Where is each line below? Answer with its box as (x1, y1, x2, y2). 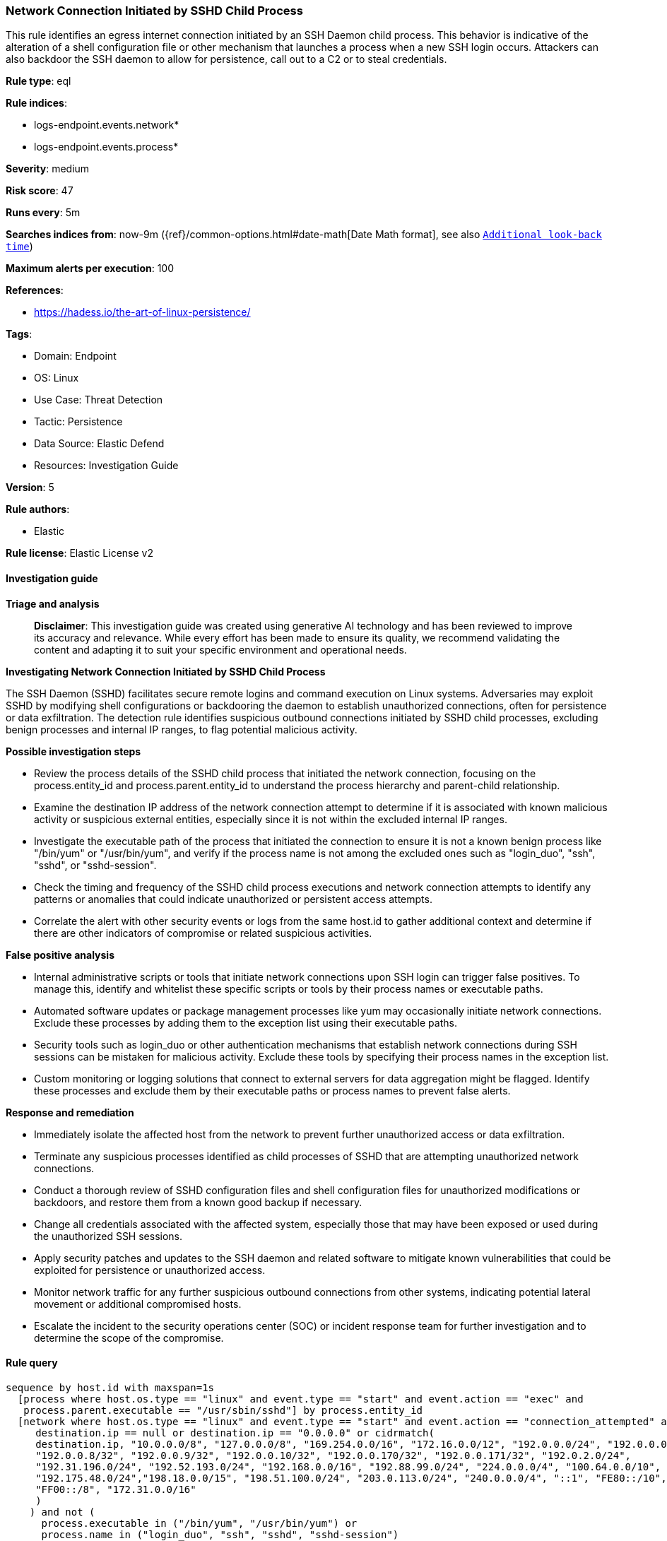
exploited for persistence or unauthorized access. (34, 1263, 266, 1276)
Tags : (6, 328, 33, 341)
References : (6, 284, 64, 297)
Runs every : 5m (6, 206, 81, 219)
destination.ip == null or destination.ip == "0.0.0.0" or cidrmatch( (35, 1427, 435, 1439)
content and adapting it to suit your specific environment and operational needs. (34, 643, 407, 656)
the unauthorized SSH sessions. (34, 1229, 183, 1242)
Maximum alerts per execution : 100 (6, 262, 175, 275)
